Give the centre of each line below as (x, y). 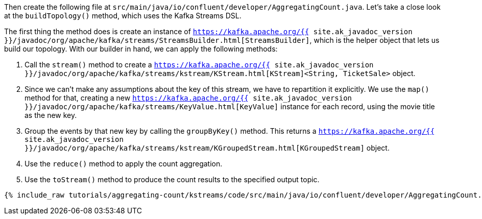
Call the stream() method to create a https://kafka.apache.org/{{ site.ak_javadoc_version (199, 65)
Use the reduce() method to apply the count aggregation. (124, 164)
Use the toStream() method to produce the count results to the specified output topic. (172, 179)
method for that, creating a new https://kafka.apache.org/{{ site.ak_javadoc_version (188, 98)
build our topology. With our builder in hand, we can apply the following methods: (141, 49)
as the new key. (51, 115)
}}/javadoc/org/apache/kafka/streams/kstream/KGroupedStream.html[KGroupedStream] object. (207, 148)
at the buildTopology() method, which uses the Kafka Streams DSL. (123, 16)
